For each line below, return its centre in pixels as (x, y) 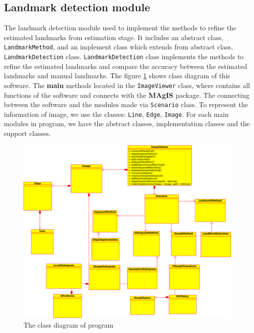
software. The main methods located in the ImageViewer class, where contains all (127, 85)
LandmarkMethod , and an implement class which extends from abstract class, (118, 47)
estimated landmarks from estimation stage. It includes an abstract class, (114, 37)
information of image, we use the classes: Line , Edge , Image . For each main (116, 114)
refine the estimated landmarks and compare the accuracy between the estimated (126, 66)
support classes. (27, 133)
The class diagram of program (69, 324)
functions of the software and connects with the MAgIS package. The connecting (127, 95)
